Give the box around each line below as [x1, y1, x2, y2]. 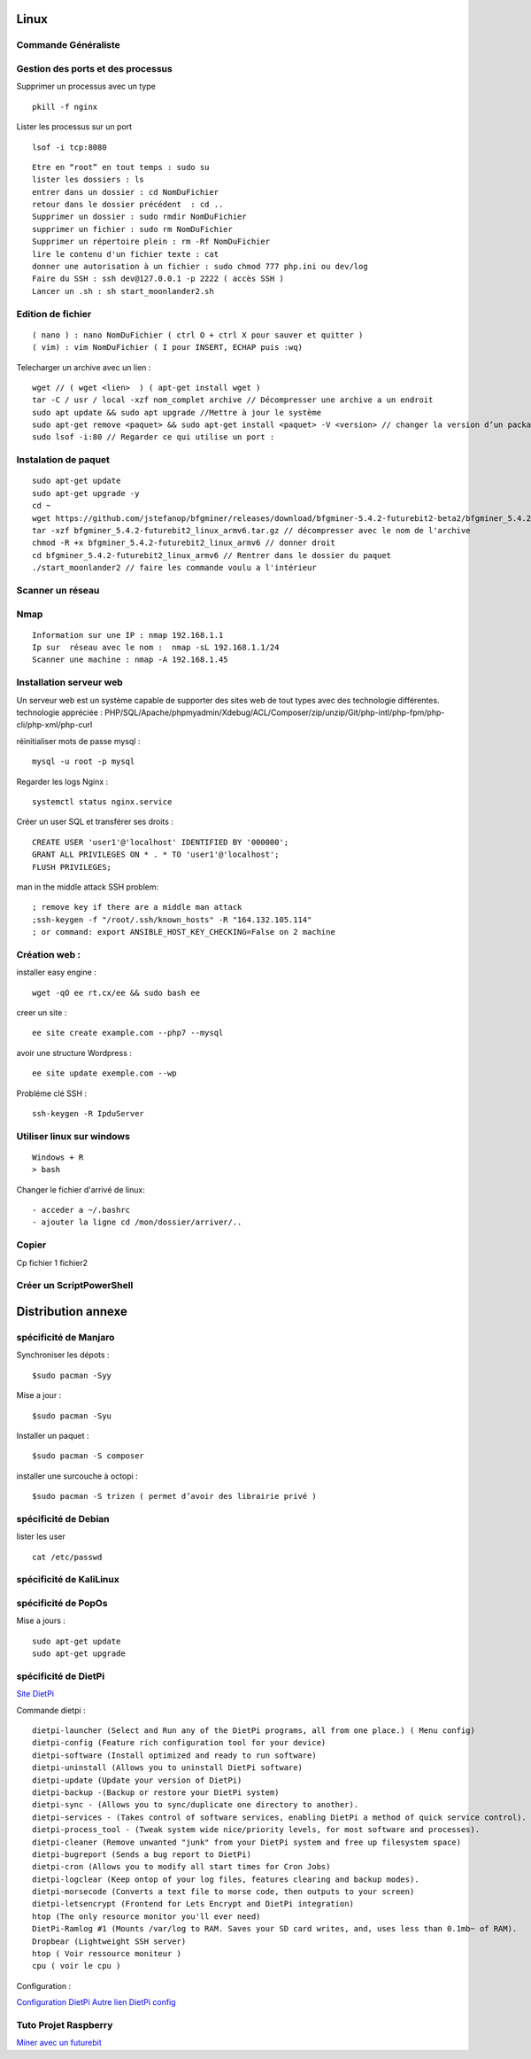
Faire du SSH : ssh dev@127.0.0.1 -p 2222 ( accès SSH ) [32, 274, 285, 284]
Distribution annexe [16, 1303, 127, 1319]
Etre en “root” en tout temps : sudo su [32, 162, 210, 172]
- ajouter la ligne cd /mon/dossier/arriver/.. [32, 1217, 242, 1227]
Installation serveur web [16, 676, 123, 688]
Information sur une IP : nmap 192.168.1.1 [32, 630, 224, 640]
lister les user [16, 1531, 65, 1542]
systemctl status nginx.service [32, 796, 173, 806]
